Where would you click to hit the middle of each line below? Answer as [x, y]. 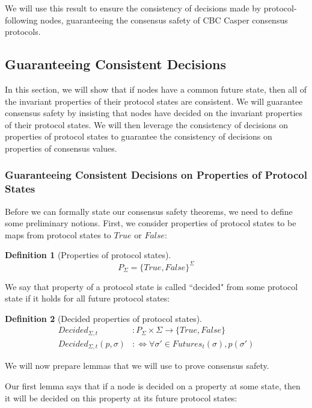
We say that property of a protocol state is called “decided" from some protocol [151, 286]
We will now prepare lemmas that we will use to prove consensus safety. [137, 366]
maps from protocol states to [58, 234]
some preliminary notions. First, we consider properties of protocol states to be [151, 223]
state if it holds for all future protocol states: [87, 298]
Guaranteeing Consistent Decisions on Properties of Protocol [156, 175]
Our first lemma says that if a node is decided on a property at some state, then [153, 385]
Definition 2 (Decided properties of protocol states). [103, 318]
